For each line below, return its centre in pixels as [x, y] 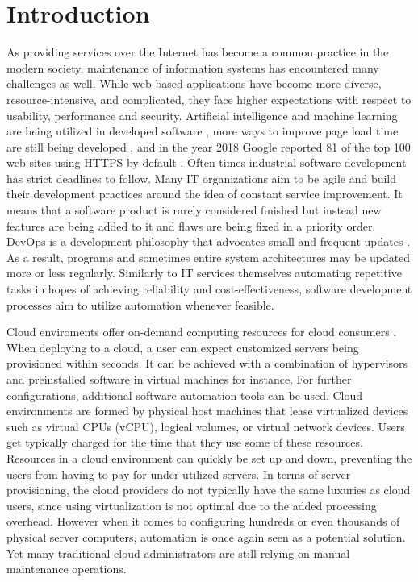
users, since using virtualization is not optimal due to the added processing [192, 505]
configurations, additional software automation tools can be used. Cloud [185, 395]
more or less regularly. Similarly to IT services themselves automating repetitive [204, 273]
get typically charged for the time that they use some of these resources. [185, 442]
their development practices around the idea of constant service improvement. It [205, 194]
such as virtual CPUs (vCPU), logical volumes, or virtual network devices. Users [206, 426]
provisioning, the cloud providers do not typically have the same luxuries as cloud [209, 490]
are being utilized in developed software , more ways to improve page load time [203, 131]
